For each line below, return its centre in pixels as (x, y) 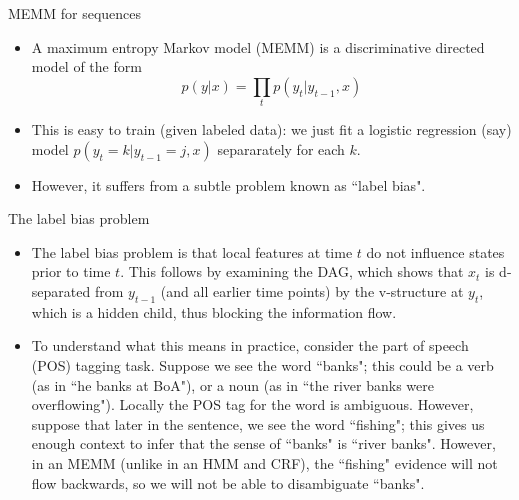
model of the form (86, 66)
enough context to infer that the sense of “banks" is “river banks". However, (263, 443)
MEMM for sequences (74, 13)
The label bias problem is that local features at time (192, 251)
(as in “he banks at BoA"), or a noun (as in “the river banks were (232, 384)
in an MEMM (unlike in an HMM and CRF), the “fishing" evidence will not (264, 463)
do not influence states (435, 251)
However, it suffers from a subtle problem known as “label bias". (228, 184)
